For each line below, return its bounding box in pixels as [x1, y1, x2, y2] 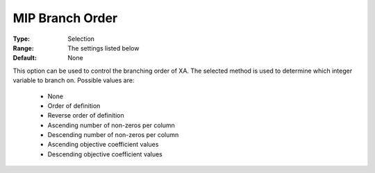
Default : [12, 54, 37, 62]
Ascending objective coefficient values [47, 140, 159, 149]
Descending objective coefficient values [47, 149, 163, 158]
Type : [12, 35, 31, 43]
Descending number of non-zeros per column [47, 131, 179, 139]
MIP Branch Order [12, 10, 118, 26]
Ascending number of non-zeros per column [47, 121, 175, 129]
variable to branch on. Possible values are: [12, 76, 135, 84]
